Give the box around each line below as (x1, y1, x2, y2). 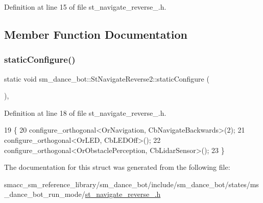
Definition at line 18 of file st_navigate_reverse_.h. (4, 107, 166, 118)
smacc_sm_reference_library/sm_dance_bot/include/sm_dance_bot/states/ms (4, 179, 259, 189)
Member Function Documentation (4, 26, 188, 42)
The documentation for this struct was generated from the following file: (4, 162, 230, 172)
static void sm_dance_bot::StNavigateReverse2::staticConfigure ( (4, 73, 209, 84)
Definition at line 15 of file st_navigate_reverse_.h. (4, 2, 166, 12)
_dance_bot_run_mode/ (4, 189, 85, 199)
